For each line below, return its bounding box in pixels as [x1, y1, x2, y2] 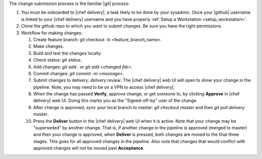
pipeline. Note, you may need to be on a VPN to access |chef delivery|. [33, 84, 175, 90]
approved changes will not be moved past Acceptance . [33, 145, 145, 151]
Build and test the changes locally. [33, 50, 102, 56]
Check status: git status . [33, 57, 82, 63]
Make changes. [33, 44, 64, 49]
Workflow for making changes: [21, 30, 82, 36]
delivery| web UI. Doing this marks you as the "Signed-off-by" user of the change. [33, 97, 198, 104]
